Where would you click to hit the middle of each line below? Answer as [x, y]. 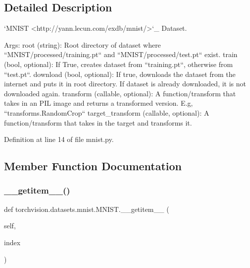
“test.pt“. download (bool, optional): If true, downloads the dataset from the [120, 74]
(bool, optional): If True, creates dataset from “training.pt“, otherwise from [119, 64]
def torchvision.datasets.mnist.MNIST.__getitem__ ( [87, 209]
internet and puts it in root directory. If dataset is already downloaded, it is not [125, 84]
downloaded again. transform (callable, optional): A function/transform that [120, 93]
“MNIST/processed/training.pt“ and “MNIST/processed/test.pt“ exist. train [121, 54]
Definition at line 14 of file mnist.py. [59, 139]
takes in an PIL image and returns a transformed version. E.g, [99, 103]
